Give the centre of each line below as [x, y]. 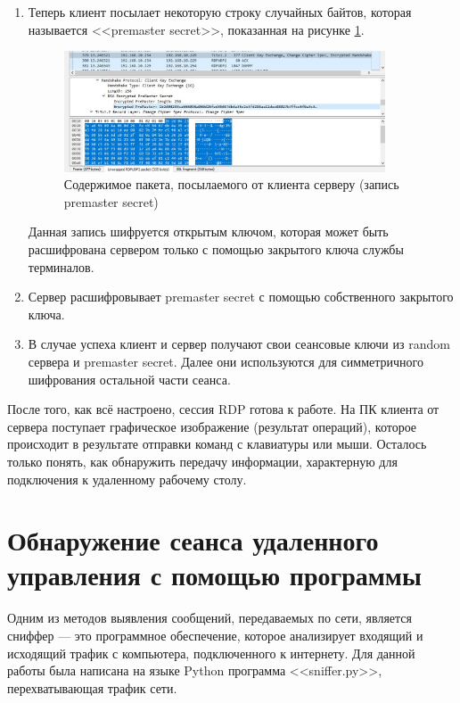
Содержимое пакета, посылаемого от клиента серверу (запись [231, 184]
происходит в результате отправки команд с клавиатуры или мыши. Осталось [217, 444]
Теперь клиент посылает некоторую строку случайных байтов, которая [220, 12]
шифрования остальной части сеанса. [129, 379]
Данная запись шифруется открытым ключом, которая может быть [208, 232]
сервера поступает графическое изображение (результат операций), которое [212, 426]
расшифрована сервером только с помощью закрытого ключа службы [216, 248]
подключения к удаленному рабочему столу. [127, 479]
